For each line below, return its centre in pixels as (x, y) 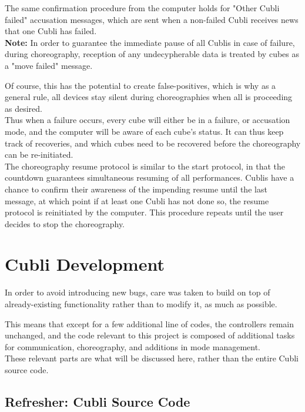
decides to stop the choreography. (65, 223)
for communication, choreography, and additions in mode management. (133, 346)
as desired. (24, 108)
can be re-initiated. (39, 154)
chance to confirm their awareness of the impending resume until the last (136, 189)
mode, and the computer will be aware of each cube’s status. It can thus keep (144, 131)
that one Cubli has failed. (51, 31)
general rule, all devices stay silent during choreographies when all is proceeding (149, 97)
